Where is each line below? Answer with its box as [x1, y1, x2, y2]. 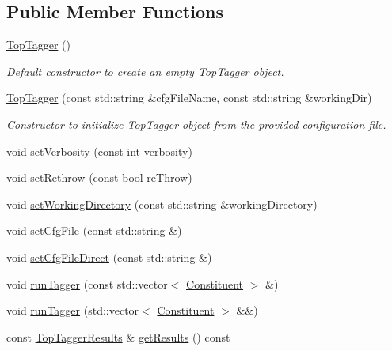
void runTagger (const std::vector [6, 275, 168, 292]
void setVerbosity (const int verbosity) [6, 142, 192, 159]
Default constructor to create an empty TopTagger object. [6, 62, 284, 79]
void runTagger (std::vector [6, 302, 139, 319]
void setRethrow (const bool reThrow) [6, 169, 192, 186]
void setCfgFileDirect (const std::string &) [6, 248, 212, 265]
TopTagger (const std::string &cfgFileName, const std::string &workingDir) [6, 89, 372, 106]
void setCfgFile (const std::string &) [6, 222, 182, 239]
